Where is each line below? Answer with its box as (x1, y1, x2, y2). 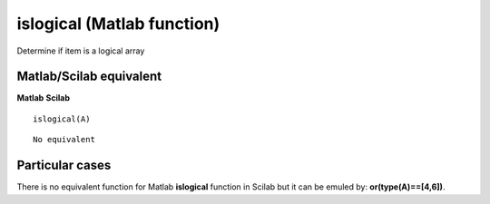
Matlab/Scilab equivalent (16, 69, 162, 84)
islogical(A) (33, 113, 91, 124)
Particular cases (16, 158, 112, 173)
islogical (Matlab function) (16, 14, 220, 34)
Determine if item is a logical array (16, 45, 145, 56)
